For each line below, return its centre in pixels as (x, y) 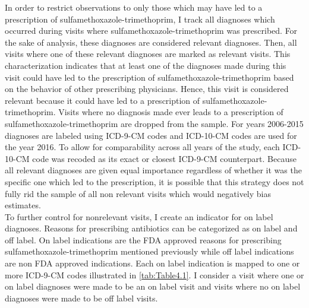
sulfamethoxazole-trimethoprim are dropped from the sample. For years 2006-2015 (154, 123)
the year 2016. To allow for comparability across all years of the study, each (142, 147)
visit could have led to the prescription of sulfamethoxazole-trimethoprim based (149, 77)
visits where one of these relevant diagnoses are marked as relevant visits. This (148, 54)
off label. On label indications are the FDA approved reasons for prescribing (143, 239)
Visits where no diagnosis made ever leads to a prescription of (171, 112)
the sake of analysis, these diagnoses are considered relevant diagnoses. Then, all (151, 42)
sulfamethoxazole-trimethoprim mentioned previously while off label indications (149, 251)
